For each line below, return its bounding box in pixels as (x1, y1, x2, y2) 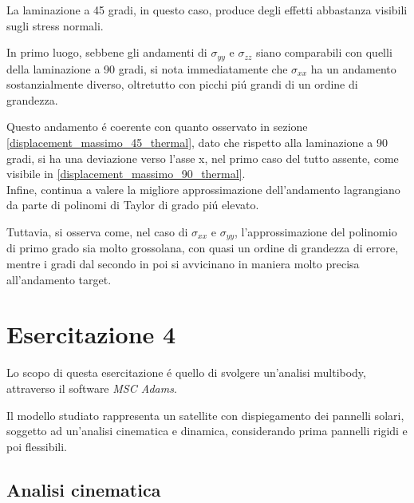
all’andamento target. (6, 271, 112, 287)
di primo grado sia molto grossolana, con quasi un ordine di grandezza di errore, (6, 240, 399, 256)
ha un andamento (310, 60, 396, 77)
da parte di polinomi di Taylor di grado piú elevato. (6, 196, 259, 213)
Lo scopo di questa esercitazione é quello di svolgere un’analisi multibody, (6, 364, 366, 381)
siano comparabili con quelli (255, 44, 392, 61)
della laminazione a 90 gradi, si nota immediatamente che (6, 60, 288, 77)
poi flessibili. (6, 438, 68, 454)
